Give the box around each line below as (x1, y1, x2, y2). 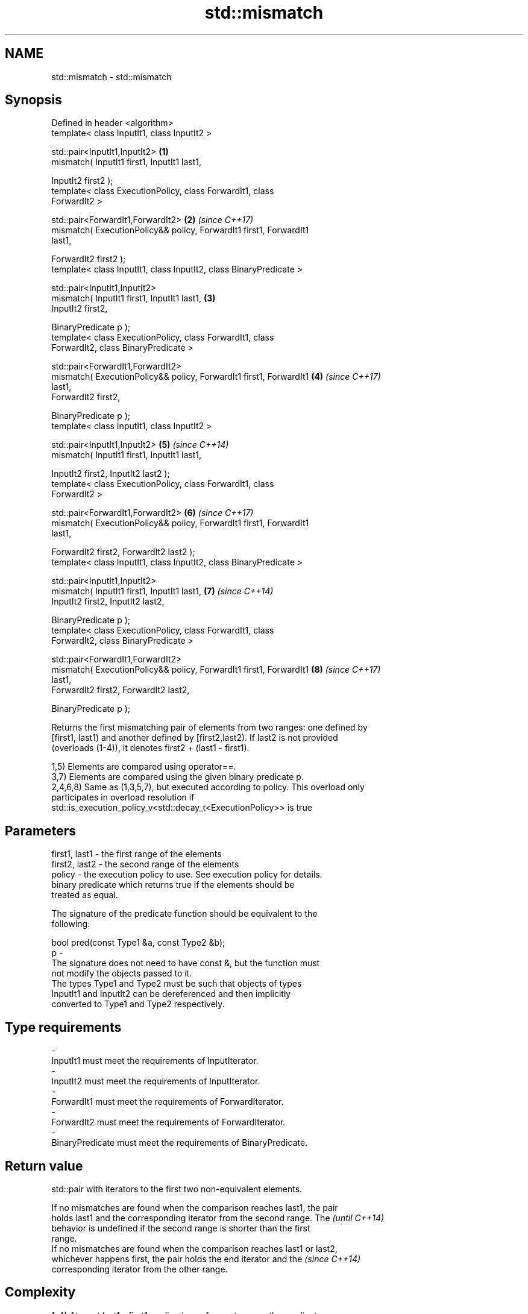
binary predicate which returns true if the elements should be (51, 879, 295, 890)
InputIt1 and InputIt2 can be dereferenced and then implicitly (51, 989, 291, 999)
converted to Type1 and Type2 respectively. (51, 999, 225, 1010)
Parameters (5, 823, 76, 838)
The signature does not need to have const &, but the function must (51, 958, 320, 969)
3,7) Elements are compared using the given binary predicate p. (51, 772, 304, 782)
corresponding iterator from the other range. (51, 1263, 228, 1274)
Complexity (5, 1284, 76, 1300)
